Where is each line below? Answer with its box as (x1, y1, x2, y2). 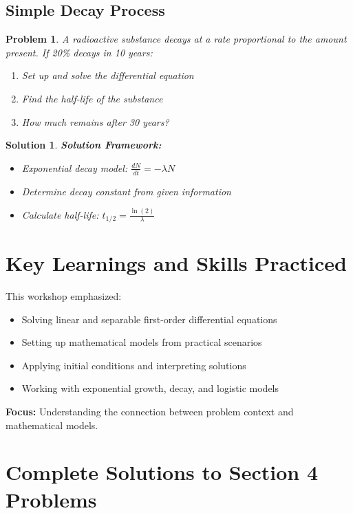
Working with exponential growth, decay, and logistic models (21, 381, 279, 395)
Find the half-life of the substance (21, 91, 163, 105)
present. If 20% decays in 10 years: (6, 45, 153, 59)
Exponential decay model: (21, 160, 128, 175)
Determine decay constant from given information (21, 184, 231, 198)
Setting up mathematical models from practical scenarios (21, 335, 262, 349)
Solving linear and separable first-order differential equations (21, 312, 277, 326)
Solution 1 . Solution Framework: (6, 138, 162, 152)
